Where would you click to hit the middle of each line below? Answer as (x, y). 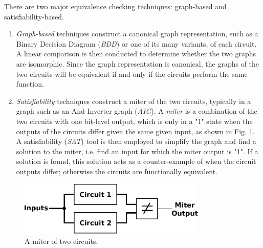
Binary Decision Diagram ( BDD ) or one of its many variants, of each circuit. (136, 43)
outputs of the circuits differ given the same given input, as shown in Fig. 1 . (135, 131)
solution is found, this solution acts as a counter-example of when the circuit (136, 161)
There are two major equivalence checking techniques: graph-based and (115, 6)
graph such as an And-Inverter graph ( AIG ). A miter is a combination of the (137, 111)
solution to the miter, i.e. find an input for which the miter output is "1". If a (137, 151)
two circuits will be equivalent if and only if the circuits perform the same (132, 74)
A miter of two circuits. (61, 241)
